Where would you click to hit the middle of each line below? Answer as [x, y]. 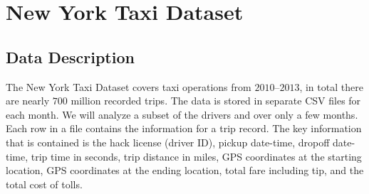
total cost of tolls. [44, 184]
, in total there [331, 86]
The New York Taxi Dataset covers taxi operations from [129, 86]
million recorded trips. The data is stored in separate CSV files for [216, 101]
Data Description [70, 56]
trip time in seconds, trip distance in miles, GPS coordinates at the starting [196, 156]
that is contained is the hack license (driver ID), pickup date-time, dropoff [168, 142]
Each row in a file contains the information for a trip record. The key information [184, 128]
